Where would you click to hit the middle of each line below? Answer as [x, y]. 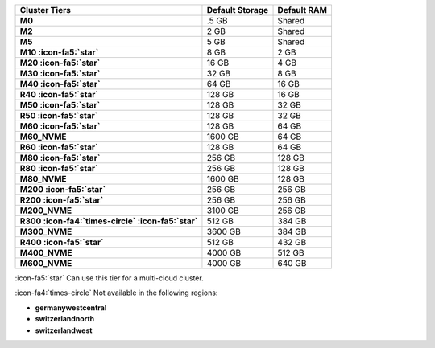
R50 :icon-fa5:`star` [59, 115]
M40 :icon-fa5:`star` [60, 84]
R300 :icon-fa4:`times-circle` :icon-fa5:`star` [109, 221]
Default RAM [302, 10]
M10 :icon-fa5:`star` [59, 52]
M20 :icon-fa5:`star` [60, 63]
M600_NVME [46, 263]
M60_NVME [43, 137]
